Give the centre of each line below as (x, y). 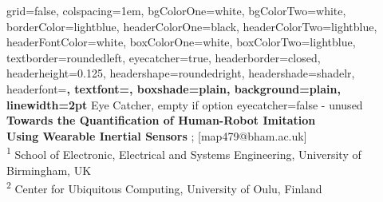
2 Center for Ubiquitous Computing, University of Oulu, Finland (164, 187)
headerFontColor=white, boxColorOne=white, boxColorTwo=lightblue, (181, 42)
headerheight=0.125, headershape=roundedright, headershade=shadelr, (181, 73)
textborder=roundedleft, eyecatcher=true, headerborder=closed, (164, 57)
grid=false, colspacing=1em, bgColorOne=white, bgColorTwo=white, (176, 10)
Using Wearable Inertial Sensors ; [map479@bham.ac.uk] (157, 135)
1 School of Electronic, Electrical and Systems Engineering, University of (184, 153)
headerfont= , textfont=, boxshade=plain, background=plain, (174, 88)
